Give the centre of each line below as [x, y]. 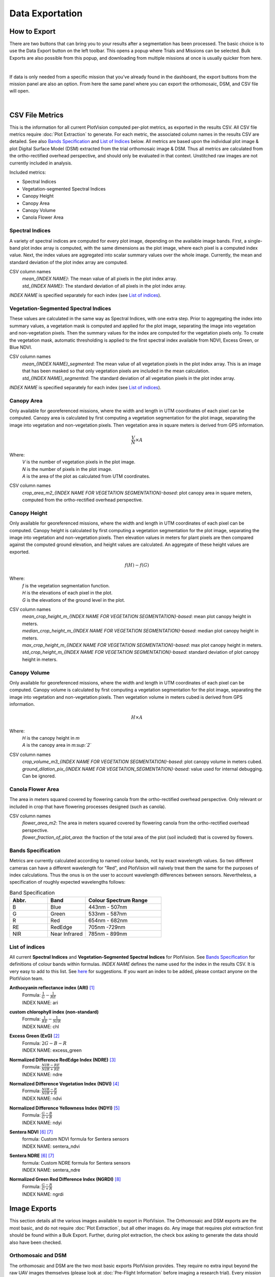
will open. [20, 91]
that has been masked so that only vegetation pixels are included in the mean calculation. [116, 371]
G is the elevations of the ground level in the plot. [74, 600]
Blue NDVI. [21, 347]
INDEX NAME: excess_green [52, 1050]
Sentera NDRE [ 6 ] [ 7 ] [32, 1156]
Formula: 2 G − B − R [45, 1043]
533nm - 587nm [108, 914]
